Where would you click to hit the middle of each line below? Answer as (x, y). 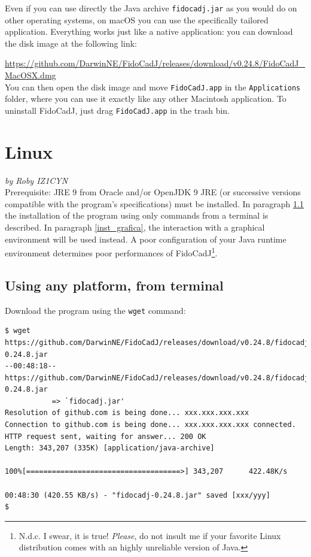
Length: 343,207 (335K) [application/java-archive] (110, 448)
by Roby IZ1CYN (36, 180)
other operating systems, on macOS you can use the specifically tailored (137, 19)
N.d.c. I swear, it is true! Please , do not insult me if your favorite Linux (150, 535)
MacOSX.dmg (31, 75)
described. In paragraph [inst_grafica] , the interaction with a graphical (135, 227)
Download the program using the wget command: (95, 310)
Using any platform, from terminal (114, 285)
